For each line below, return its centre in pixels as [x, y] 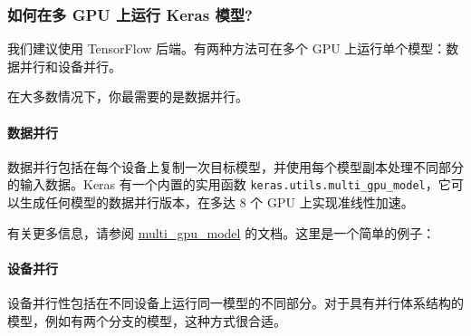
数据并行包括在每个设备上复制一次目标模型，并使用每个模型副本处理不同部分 [235, 166]
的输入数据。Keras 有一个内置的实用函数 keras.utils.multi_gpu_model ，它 [229, 184]
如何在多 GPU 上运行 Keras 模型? [130, 14]
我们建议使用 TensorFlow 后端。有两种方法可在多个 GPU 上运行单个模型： [227, 48]
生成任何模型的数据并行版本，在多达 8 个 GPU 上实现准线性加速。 [216, 202]
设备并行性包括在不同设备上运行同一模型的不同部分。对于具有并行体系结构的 [235, 303]
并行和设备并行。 [70, 66]
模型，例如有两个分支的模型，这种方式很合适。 [147, 320]
